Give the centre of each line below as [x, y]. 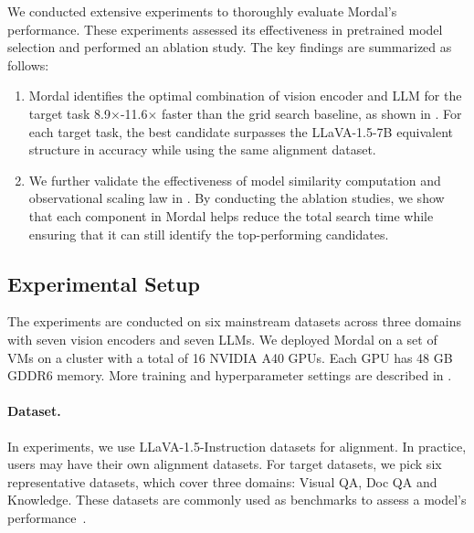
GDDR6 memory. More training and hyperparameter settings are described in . [230, 375]
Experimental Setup [104, 283]
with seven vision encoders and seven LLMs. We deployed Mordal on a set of [222, 339]
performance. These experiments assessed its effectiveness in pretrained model [225, 29]
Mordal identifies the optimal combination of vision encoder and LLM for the [245, 96]
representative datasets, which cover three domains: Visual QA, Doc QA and [222, 481]
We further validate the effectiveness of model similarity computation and [235, 180]
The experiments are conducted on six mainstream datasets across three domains [234, 321]
